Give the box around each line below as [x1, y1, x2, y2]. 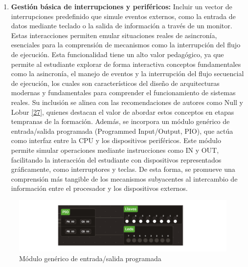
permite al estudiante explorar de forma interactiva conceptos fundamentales [11, 59, 241, 69]
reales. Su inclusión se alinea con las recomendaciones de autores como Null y [11, 97, 243, 107]
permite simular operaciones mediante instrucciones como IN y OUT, [11, 144, 219, 155]
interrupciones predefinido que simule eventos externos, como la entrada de [11, 11, 236, 21]
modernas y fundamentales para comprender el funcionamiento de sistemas [11, 87, 236, 98]
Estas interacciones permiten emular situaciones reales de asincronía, [11, 30, 217, 40]
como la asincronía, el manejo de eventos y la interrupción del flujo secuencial [11, 68, 244, 79]
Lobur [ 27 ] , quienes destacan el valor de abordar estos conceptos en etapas [11, 106, 234, 117]
